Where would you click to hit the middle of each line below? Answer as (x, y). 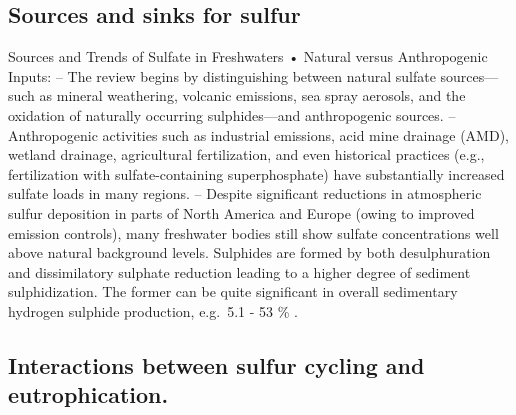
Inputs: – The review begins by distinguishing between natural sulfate (222, 75)
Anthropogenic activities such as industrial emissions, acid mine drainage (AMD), (258, 134)
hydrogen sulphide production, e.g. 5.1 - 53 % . (153, 310)
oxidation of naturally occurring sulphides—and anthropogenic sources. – (232, 114)
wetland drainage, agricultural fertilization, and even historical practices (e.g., (246, 154)
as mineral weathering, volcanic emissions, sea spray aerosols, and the (252, 95)
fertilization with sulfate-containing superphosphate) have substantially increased (256, 173)
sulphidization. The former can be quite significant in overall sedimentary (233, 291)
